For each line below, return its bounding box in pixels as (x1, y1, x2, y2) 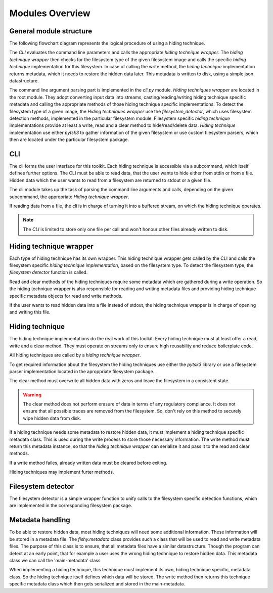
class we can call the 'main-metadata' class (9, 557, 101, 563)
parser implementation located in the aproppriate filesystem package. (9, 368, 155, 374)
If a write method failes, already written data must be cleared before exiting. (9, 460, 168, 466)
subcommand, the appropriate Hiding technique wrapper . (9, 194, 129, 200)
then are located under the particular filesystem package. (9, 136, 129, 143)
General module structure (9, 27, 93, 35)
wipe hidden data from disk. (23, 415, 81, 421)
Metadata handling (9, 516, 70, 524)
